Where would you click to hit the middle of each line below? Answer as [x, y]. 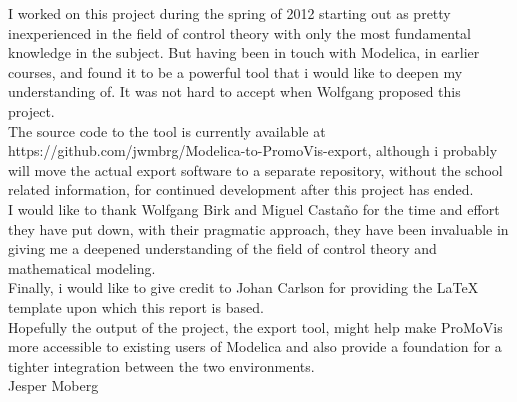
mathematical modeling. [82, 267]
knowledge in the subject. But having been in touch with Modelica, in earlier [244, 52]
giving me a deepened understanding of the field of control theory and [222, 248]
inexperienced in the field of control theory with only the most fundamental [240, 32]
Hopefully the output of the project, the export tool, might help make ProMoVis [255, 326]
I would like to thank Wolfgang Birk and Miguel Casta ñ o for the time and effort [254, 208]
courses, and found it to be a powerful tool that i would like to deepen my [235, 71]
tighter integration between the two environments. [161, 365]
